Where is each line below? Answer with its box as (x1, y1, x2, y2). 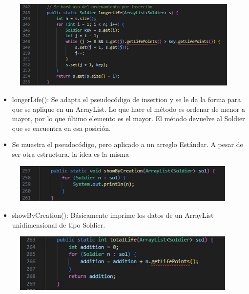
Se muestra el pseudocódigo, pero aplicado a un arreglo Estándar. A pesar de (12, 139, 243, 149)
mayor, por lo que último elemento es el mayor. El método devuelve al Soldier (12, 113, 245, 124)
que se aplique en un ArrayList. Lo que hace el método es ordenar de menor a (12, 104, 245, 114)
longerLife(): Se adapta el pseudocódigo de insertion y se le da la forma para (12, 94, 241, 104)
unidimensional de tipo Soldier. (12, 219, 105, 230)
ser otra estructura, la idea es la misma (12, 148, 129, 159)
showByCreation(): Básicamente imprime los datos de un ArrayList (12, 210, 214, 220)
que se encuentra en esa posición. (12, 123, 111, 133)
